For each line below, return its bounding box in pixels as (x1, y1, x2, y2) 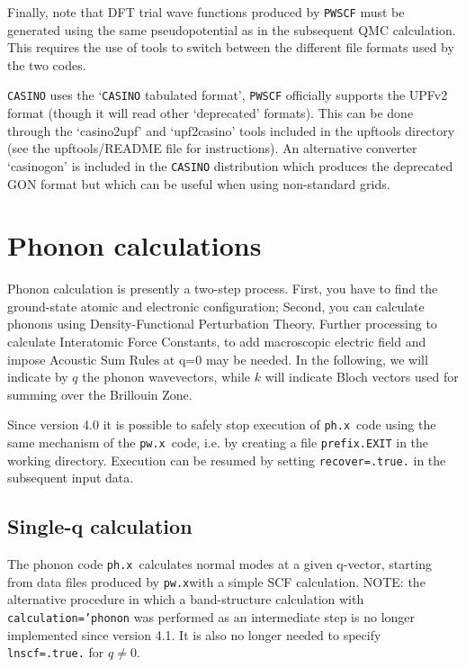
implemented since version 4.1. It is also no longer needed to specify (7, 625, 381, 644)
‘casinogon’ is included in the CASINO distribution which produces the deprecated (7, 156, 453, 175)
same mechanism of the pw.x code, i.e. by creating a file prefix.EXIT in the (7, 433, 429, 452)
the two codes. (7, 55, 86, 74)
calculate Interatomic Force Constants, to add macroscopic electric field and (7, 332, 426, 351)
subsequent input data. (7, 468, 134, 487)
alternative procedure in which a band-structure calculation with (7, 590, 364, 609)
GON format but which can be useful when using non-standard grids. (7, 174, 390, 193)
